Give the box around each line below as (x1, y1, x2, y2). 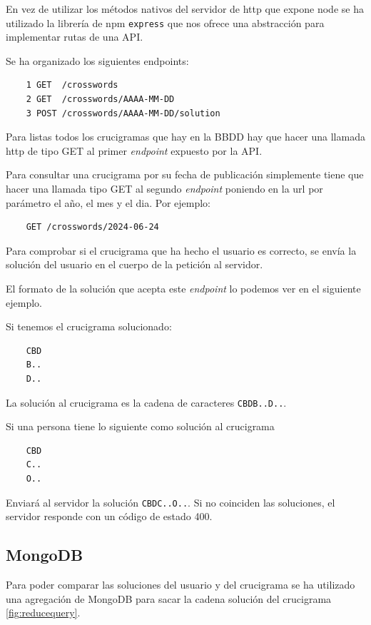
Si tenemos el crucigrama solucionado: (6, 319, 172, 334)
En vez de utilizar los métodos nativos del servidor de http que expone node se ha (6, 1, 364, 16)
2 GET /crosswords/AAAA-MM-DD (26, 94, 175, 105)
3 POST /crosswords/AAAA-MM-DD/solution (26, 108, 220, 118)
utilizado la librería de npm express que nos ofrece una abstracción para (6, 15, 325, 30)
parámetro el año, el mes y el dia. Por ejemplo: (6, 195, 210, 210)
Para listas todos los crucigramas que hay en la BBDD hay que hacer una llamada (6, 129, 365, 144)
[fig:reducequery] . (6, 605, 81, 620)
